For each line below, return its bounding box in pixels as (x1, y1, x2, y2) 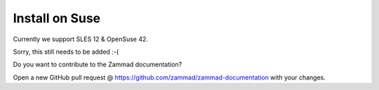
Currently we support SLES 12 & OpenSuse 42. (13, 35, 149, 43)
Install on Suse (13, 10, 101, 26)
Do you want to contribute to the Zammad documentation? (13, 60, 182, 69)
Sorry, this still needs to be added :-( (13, 47, 119, 56)
